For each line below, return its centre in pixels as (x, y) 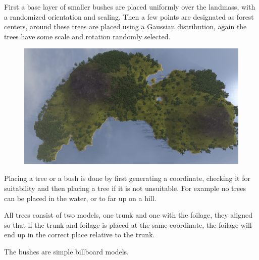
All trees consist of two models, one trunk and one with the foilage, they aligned (128, 215)
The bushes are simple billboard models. (66, 251)
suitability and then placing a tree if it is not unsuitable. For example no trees (125, 188)
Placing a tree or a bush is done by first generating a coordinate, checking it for (127, 178)
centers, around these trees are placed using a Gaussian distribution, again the (125, 26)
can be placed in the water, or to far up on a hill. (80, 198)
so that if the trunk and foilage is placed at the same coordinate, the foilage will (128, 224)
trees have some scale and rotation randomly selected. (87, 36)
